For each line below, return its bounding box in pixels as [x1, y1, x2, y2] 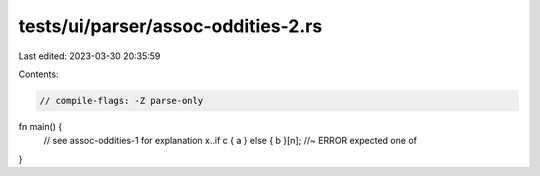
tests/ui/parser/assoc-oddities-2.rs [18, 15, 323, 37]
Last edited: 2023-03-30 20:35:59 [18, 50, 161, 62]
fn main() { [18, 120, 63, 132]
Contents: [18, 68, 59, 80]
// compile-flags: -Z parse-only [39, 95, 204, 106]
